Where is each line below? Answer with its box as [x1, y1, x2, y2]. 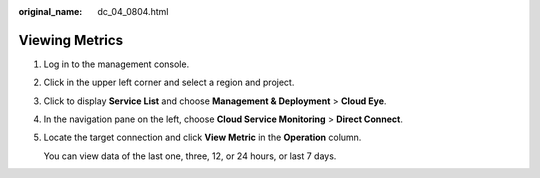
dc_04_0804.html [97, 6, 169, 17]
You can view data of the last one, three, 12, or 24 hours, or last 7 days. [43, 150, 337, 162]
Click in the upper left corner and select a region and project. [43, 76, 295, 89]
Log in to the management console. [43, 58, 190, 70]
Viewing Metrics [18, 31, 124, 49]
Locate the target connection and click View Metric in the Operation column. [43, 131, 362, 144]
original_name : [18, 6, 83, 17]
